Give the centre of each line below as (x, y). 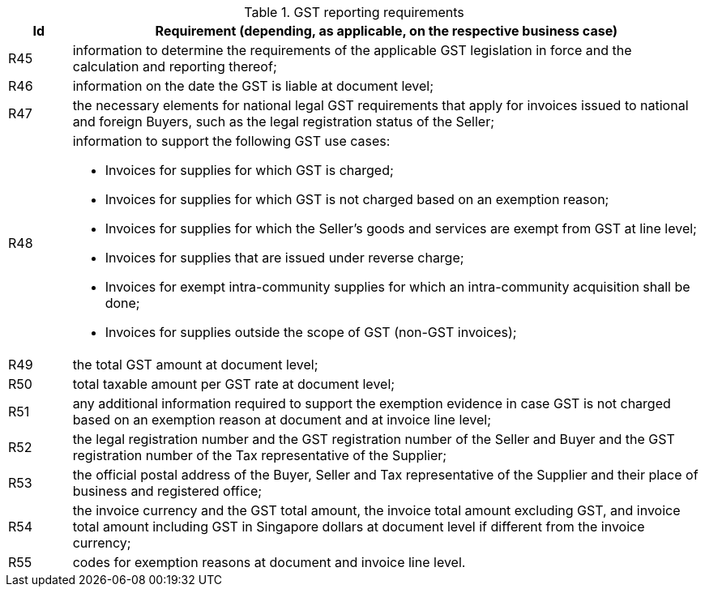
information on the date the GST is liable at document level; (253, 86)
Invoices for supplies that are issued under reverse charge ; (284, 258)
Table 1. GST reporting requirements (354, 12)
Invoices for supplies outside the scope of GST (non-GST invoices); (311, 332)
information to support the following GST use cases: (231, 141)
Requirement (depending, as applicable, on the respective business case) (387, 31)
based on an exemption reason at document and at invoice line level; (282, 420)
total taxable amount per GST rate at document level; (234, 384)
